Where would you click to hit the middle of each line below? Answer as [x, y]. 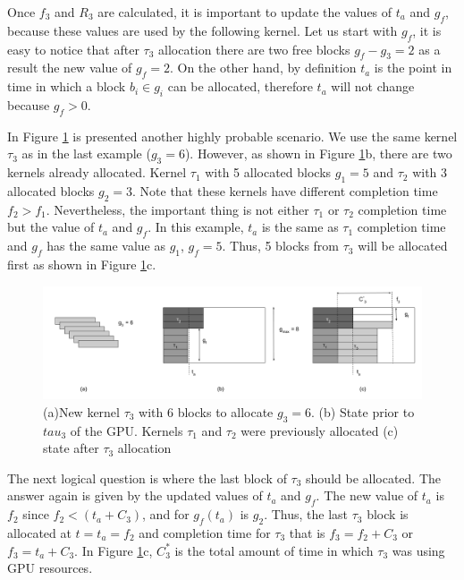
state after [71, 448]
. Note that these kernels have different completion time [285, 190]
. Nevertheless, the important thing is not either [177, 209]
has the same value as [106, 246]
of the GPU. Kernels [127, 430]
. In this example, [196, 227]
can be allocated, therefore [240, 86]
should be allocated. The [374, 478]
